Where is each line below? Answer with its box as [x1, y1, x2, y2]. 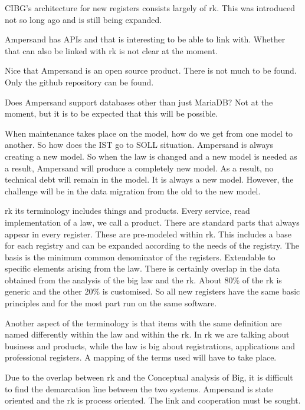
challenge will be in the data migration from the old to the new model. [5, 184, 261, 197]
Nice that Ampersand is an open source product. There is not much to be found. [5, 64, 297, 77]
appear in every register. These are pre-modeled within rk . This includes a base [5, 227, 291, 240]
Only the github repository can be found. [5, 75, 154, 88]
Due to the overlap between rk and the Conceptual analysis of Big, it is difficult [5, 371, 293, 383]
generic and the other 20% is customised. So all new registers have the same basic [5, 285, 300, 297]
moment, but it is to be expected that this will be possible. [5, 107, 218, 120]
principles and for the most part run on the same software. [5, 297, 217, 309]
